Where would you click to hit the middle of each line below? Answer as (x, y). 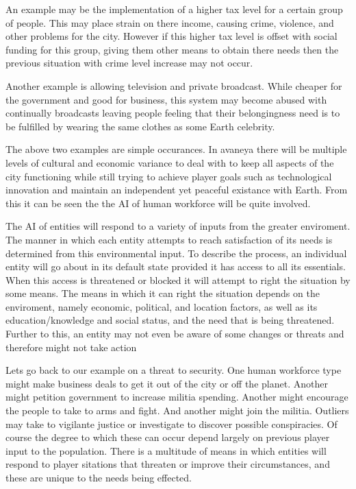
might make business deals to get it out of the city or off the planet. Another (167, 383)
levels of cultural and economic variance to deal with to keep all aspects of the (170, 162)
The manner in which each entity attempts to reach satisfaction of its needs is (169, 239)
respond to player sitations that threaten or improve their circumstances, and (168, 464)
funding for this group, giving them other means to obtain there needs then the (172, 49)
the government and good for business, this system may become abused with (166, 99)
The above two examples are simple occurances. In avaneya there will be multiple (176, 149)
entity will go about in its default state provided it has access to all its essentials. (176, 266)
